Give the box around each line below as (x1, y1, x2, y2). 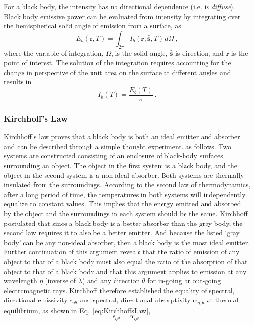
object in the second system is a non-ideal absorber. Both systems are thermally (4, 170, 244, 180)
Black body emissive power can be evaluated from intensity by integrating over (4, 11, 241, 21)
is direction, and (175, 48, 224, 58)
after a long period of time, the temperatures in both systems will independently (4, 189, 246, 199)
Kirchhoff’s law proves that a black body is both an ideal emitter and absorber (4, 131, 240, 142)
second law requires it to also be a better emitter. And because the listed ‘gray (4, 227, 240, 238)
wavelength (4, 275, 37, 286)
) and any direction (82, 275, 140, 286)
